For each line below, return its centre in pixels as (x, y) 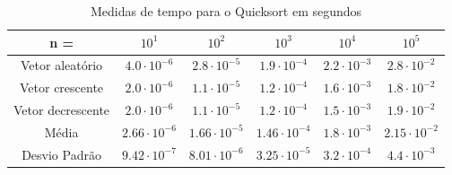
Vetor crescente (62, 87)
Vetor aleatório (61, 65)
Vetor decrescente (62, 110)
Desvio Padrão (61, 154)
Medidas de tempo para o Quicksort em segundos (226, 11)
